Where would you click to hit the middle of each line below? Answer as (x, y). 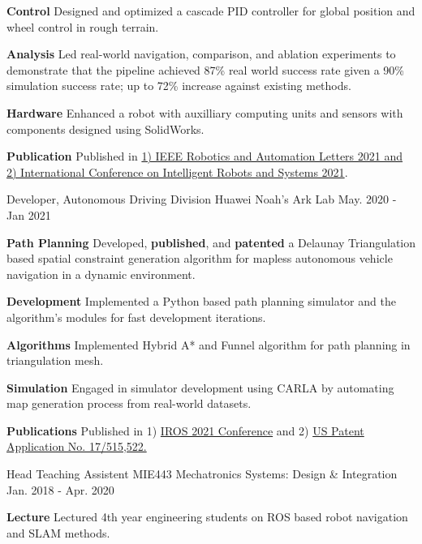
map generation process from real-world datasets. (129, 403)
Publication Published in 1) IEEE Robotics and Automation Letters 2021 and (205, 156)
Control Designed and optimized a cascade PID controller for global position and (211, 11)
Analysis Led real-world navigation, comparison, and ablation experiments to (201, 54)
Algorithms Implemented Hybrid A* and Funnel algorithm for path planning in (209, 344)
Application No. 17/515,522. (77, 446)
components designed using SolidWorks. (105, 129)
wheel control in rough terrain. (83, 26)
